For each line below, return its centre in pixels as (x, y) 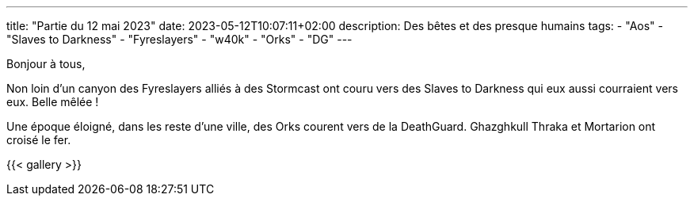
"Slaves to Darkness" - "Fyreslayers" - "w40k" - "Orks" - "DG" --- (179, 39)
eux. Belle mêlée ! (53, 102)
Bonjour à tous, (46, 64)
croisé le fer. (39, 140)
